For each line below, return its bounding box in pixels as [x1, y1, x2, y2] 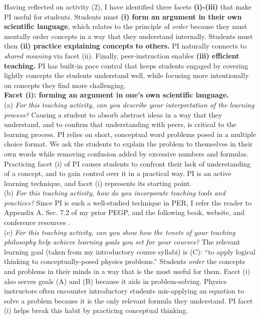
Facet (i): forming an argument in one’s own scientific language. [4, 89, 229, 100]
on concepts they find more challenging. [4, 79, 126, 90]
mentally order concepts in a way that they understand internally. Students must [4, 30, 253, 41]
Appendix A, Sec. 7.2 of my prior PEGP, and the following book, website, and [4, 207, 245, 217]
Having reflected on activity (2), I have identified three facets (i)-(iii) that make [4, 1, 252, 11]
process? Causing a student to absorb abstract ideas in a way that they [4, 109, 222, 119]
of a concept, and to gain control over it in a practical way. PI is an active [4, 168, 231, 178]
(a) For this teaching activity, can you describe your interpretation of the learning [4, 99, 254, 109]
